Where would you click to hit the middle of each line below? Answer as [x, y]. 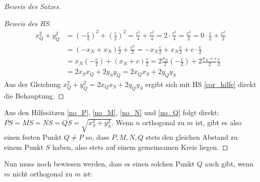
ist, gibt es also [219, 122]
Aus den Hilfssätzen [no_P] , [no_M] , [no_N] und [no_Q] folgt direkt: [112, 112]
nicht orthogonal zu [42, 173]
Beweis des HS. [28, 23]
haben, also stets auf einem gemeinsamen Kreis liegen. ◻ [140, 147]
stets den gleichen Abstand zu [192, 136]
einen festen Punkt [33, 136]
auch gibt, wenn [229, 164]
